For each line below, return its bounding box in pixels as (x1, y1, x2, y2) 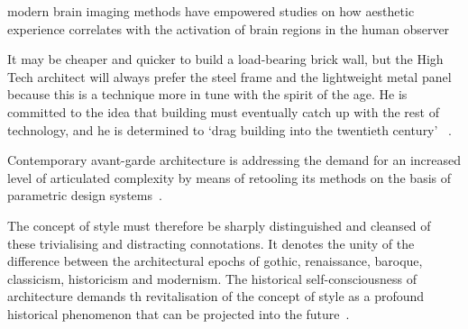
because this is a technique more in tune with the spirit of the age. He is (7, 85, 408, 104)
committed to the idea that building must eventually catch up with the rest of (7, 102, 439, 121)
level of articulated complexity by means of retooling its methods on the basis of (7, 168, 452, 187)
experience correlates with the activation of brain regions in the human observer (7, 19, 450, 38)
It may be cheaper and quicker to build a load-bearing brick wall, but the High (7, 50, 444, 69)
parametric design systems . (7, 186, 162, 205)
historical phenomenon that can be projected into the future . (7, 304, 350, 323)
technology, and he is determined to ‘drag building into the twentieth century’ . (7, 120, 452, 139)
